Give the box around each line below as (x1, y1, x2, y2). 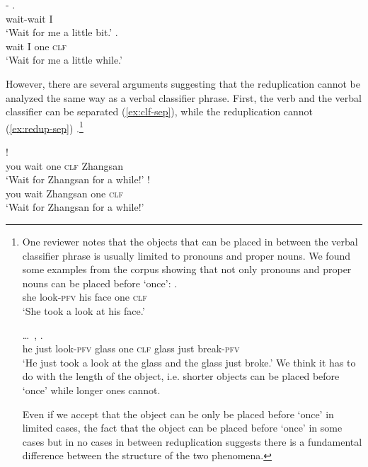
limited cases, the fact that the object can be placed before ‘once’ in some (22, 420, 343, 435)
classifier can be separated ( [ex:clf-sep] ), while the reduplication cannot (6, 104, 314, 119)
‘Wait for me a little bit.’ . (6, 25, 118, 40)
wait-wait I (6, 11, 53, 25)
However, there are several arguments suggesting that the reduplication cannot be (6, 76, 361, 91)
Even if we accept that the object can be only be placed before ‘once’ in (22, 406, 334, 421)
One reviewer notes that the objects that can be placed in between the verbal (22, 233, 358, 248)
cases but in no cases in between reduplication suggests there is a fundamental (22, 434, 362, 449)
